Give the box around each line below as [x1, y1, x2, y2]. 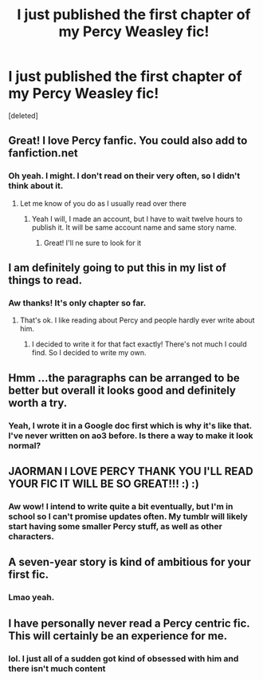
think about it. [8, 180, 64, 192]
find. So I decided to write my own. [31, 348, 147, 358]
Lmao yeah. [8, 592, 55, 603]
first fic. [8, 568, 49, 582]
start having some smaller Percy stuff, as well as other [8, 520, 223, 532]
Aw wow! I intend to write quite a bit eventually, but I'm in [8, 500, 234, 512]
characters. [8, 531, 54, 542]
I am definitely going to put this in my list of [8, 261, 227, 275]
